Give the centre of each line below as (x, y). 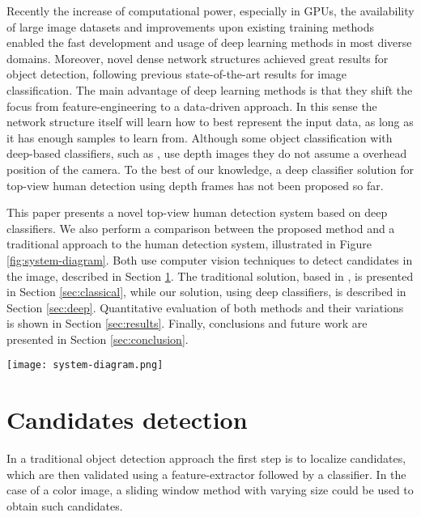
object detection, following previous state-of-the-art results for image (177, 74)
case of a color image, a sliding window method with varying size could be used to (210, 490)
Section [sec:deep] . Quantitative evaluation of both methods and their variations (205, 307)
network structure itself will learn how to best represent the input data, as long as (210, 122)
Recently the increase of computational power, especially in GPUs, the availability (210, 11)
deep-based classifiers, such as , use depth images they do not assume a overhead (207, 153)
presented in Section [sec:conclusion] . (98, 339)
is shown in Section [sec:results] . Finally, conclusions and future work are (187, 323)
